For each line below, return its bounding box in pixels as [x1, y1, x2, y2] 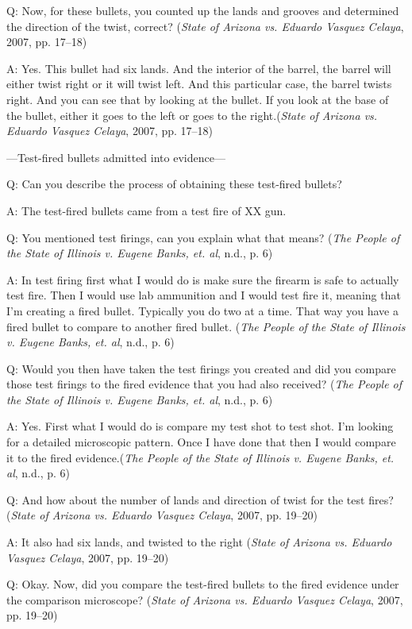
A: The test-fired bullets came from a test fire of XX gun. [6, 202, 287, 218]
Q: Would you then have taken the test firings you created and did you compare [6, 360, 396, 376]
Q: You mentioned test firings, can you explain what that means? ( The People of [6, 229, 400, 245]
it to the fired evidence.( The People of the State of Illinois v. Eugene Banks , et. [6, 449, 395, 465]
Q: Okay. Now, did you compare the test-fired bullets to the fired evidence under [6, 576, 399, 592]
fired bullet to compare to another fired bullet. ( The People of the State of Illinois [6, 318, 406, 334]
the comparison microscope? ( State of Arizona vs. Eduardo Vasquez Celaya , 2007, [6, 591, 403, 608]
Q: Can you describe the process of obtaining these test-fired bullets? [6, 176, 342, 192]
